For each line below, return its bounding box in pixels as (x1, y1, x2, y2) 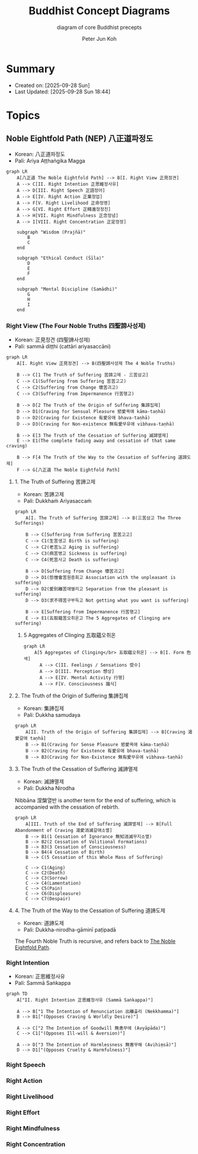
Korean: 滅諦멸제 (23, 778, 64, 785)
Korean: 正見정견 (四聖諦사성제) (14, 336, 90, 343)
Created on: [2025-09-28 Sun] (14, 82, 90, 89)
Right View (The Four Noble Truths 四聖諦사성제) (6, 321, 146, 329)
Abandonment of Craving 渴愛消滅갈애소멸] (14, 827, 112, 833)
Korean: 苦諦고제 (23, 490, 64, 497)
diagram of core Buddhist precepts (57, 24, 142, 31)
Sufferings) (14, 520, 44, 526)
